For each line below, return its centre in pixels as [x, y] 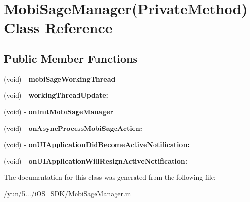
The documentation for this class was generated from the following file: [110, 177]
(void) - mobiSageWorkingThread [60, 79]
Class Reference [58, 28]
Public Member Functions [71, 58]
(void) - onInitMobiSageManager [59, 111]
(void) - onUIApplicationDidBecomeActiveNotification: [97, 144]
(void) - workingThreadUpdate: [56, 95]
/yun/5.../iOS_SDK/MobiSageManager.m [67, 193]
